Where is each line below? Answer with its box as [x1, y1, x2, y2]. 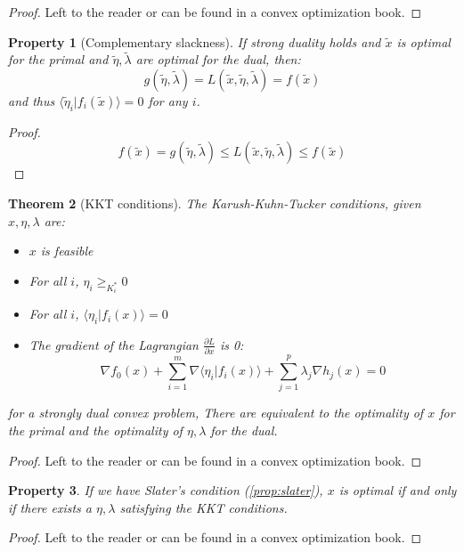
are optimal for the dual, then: [135, 50, 301, 69]
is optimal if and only [338, 481, 457, 499]
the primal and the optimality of [8, 420, 183, 439]
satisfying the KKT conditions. [119, 498, 288, 516]
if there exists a [8, 498, 92, 516]
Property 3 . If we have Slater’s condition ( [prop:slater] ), [8, 481, 323, 499]
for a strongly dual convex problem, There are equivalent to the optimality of [8, 403, 424, 422]
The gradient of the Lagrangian [28, 335, 199, 353]
